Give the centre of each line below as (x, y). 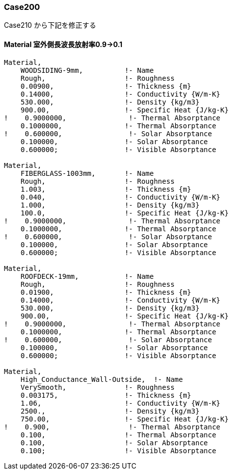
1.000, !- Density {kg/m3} (110, 205)
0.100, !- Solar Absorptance (114, 443)
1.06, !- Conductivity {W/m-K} (120, 403)
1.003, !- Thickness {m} (106, 189)
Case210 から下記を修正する (50, 25)
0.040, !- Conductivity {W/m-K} (120, 197)
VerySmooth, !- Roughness (97, 387)
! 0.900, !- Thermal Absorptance (112, 427)
